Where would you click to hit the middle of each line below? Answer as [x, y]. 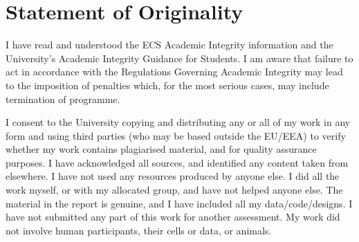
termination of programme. [63, 99]
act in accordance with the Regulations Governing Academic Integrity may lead [174, 72]
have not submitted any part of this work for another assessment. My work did [173, 217]
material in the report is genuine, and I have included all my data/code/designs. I [179, 203]
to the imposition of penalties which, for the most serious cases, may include [167, 85]
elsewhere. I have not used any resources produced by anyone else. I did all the [173, 176]
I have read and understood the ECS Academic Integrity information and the [169, 45]
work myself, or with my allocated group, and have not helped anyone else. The [174, 190]
